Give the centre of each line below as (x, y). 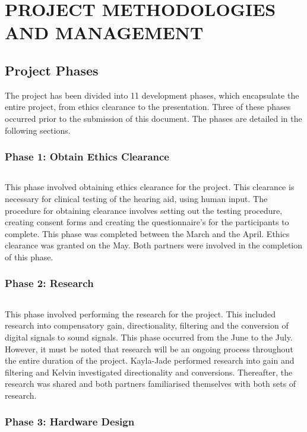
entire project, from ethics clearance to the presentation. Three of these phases (148, 107)
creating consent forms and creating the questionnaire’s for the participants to (147, 222)
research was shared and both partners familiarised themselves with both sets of (151, 384)
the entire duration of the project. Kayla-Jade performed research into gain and (150, 360)
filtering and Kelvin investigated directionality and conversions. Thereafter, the (149, 372)
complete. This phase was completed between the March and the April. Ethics (147, 233)
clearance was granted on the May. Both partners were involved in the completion (154, 245)
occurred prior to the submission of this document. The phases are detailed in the (153, 118)
